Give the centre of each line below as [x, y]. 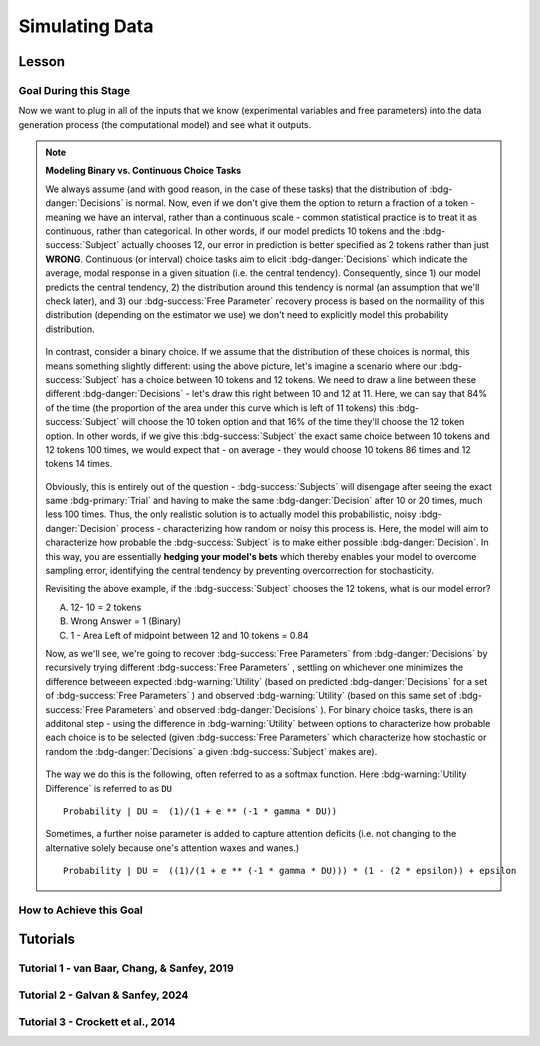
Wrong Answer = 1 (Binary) [126, 621]
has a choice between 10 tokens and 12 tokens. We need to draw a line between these [299, 379]
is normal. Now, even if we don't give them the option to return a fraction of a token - [300, 203]
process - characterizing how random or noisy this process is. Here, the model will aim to [304, 528]
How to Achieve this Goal [81, 910]
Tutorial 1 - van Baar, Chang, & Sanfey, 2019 [126, 968]
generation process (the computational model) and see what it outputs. [165, 124]
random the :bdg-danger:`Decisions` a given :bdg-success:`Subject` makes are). [211, 751]
